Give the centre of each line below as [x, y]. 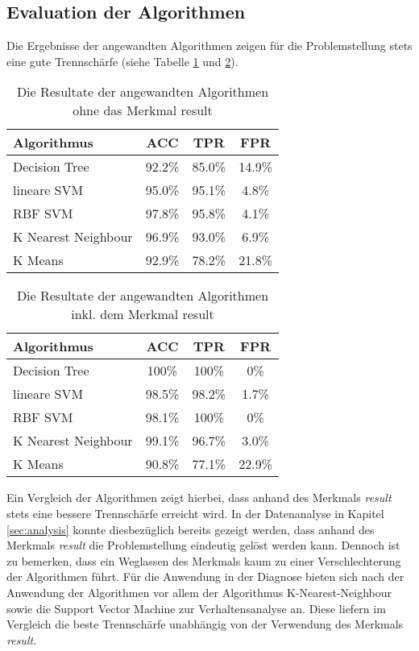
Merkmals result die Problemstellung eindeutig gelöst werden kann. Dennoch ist [203, 545]
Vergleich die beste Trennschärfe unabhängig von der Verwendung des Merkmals [205, 624]
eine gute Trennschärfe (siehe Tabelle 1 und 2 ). [122, 61]
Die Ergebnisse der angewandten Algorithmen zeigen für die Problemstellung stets [209, 46]
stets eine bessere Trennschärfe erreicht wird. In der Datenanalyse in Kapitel [195, 513]
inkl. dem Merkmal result [143, 314]
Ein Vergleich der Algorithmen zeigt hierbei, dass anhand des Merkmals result [199, 498]
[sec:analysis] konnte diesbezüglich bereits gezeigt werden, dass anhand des [191, 529]
